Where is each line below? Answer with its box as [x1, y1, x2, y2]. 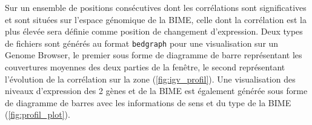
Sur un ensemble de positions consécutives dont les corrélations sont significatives [5, 1, 307, 13]
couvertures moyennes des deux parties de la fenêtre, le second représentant [5, 61, 285, 73]
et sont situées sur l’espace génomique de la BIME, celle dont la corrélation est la [5, 13, 307, 25]
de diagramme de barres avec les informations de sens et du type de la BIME [5, 96, 291, 109]
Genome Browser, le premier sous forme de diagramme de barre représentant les [5, 49, 302, 61]
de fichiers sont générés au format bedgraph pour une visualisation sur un [5, 36, 279, 49]
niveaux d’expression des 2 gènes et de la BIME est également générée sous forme [5, 84, 308, 97]
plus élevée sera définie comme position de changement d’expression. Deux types [5, 25, 303, 38]
